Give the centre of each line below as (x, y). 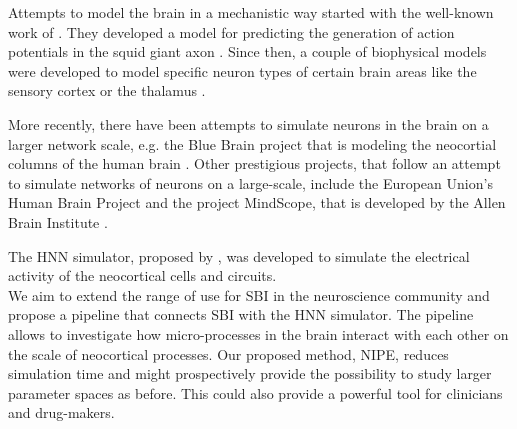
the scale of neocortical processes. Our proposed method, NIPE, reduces (228, 353)
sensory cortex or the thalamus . (107, 90)
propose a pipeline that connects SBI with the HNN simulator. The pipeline (241, 314)
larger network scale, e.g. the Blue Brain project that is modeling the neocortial (252, 143)
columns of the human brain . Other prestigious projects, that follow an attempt (254, 163)
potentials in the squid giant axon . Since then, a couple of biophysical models (247, 51)
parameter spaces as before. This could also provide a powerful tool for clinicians (255, 392)
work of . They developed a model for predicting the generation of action (231, 31)
